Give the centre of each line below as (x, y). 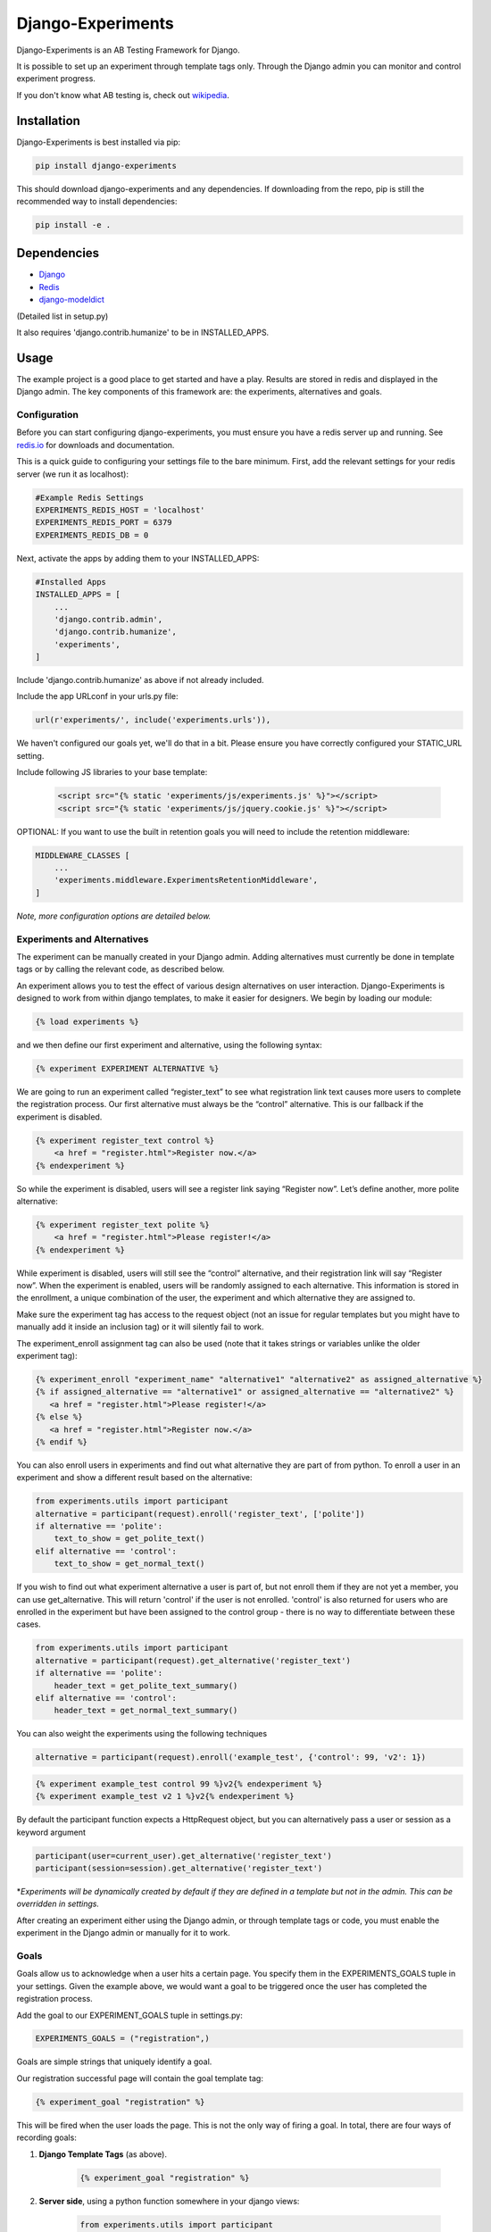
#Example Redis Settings (90, 497)
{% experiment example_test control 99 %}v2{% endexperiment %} (179, 1784)
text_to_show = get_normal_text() (129, 1564)
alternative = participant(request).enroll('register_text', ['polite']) (200, 1514)
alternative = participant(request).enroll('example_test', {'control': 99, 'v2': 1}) (231, 1757)
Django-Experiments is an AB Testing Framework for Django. (128, 50)
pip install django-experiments (106, 166)
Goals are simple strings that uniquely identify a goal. (114, 2061)
